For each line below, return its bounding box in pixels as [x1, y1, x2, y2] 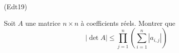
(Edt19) [4, 1, 27, 11]
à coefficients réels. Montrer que [81, 18, 176, 28]
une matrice [25, 18, 61, 28]
